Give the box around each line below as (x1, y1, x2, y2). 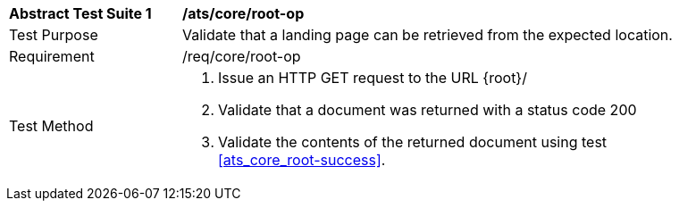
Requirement (9, 47, 95, 65)
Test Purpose (9, 26, 98, 44)
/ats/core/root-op (182, 4, 305, 22)
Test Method (9, 117, 94, 135)
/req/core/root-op (182, 47, 301, 65)
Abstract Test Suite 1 (9, 4, 152, 22)
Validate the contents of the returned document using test (218, 133, 608, 151)
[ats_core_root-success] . (218, 151, 386, 169)
